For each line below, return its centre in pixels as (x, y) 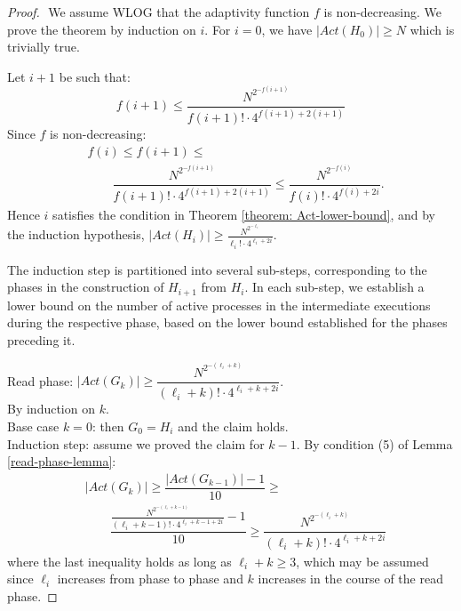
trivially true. (44, 47)
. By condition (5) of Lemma (374, 443)
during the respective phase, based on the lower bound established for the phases (227, 322)
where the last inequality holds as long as (119, 561)
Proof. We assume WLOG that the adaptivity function (159, 12)
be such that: (95, 76)
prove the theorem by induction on (102, 29)
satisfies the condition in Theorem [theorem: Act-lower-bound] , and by (244, 215)
